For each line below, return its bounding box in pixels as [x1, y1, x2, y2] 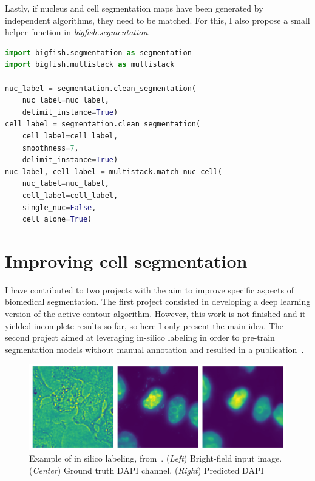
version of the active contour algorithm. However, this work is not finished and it [5, 307, 306, 319]
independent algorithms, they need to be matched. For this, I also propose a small [5, 13, 310, 26]
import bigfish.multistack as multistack [5, 60, 175, 69]
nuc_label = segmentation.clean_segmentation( [5, 84, 197, 93]
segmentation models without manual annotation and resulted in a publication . [5, 343, 304, 355]
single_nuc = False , [22, 203, 97, 212]
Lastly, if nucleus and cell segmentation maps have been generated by [5, 2, 263, 14]
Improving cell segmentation [5, 248, 248, 273]
